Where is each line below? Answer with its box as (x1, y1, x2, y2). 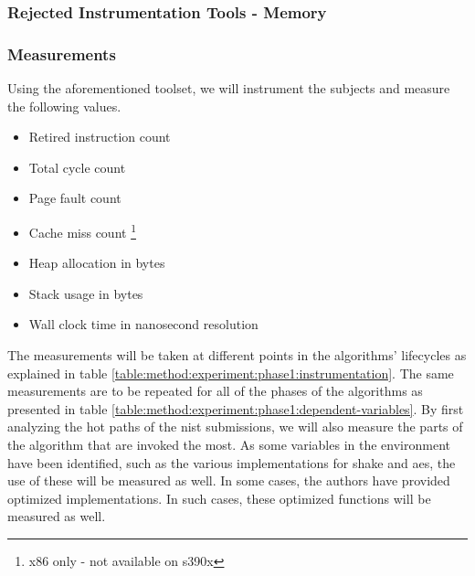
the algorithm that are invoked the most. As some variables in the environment (7, 435, 450, 454)
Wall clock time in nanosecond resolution (28, 315, 259, 334)
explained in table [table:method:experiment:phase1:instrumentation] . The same (7, 363, 454, 382)
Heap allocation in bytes (28, 253, 165, 272)
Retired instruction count (28, 127, 171, 146)
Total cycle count (28, 157, 126, 176)
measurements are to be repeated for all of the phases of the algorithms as (7, 381, 423, 400)
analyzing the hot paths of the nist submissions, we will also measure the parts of (7, 417, 463, 436)
